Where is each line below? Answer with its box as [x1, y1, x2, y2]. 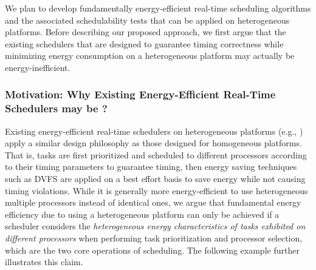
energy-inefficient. [5, 61, 70, 73]
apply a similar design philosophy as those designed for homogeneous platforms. [5, 137, 302, 149]
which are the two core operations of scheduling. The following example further [5, 243, 300, 256]
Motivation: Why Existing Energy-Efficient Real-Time [5, 87, 276, 102]
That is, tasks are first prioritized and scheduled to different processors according [5, 148, 307, 161]
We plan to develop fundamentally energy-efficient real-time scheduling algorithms [5, 2, 311, 14]
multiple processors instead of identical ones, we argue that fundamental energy [5, 196, 301, 209]
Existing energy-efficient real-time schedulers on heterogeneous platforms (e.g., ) [5, 124, 303, 137]
